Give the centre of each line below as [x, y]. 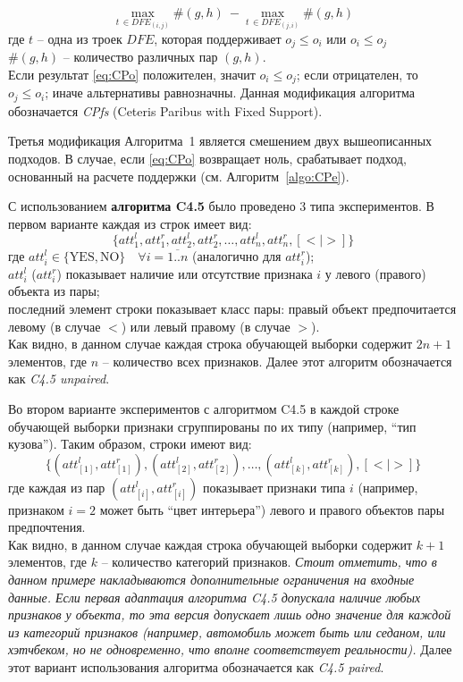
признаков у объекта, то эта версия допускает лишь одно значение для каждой [230, 615]
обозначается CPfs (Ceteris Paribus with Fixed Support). [165, 110]
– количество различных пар [140, 57]
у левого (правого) [375, 273]
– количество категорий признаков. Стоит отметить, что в [269, 562]
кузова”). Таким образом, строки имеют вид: [130, 444]
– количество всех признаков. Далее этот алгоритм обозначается [277, 361]
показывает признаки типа [274, 487]
